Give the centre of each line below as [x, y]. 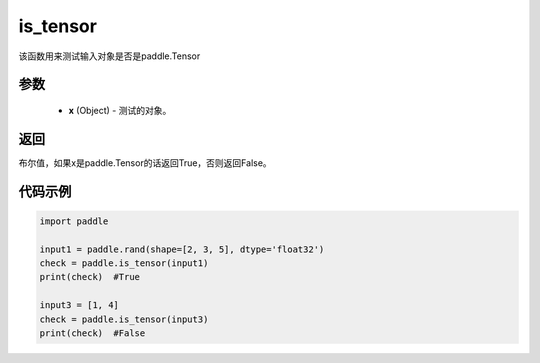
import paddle [74, 221]
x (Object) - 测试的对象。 [120, 110]
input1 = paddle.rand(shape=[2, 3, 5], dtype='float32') [182, 249]
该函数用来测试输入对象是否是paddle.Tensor [109, 56]
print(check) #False [92, 333]
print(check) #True [89, 277]
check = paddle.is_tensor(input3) [124, 319]
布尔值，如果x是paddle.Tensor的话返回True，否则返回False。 [145, 162]
